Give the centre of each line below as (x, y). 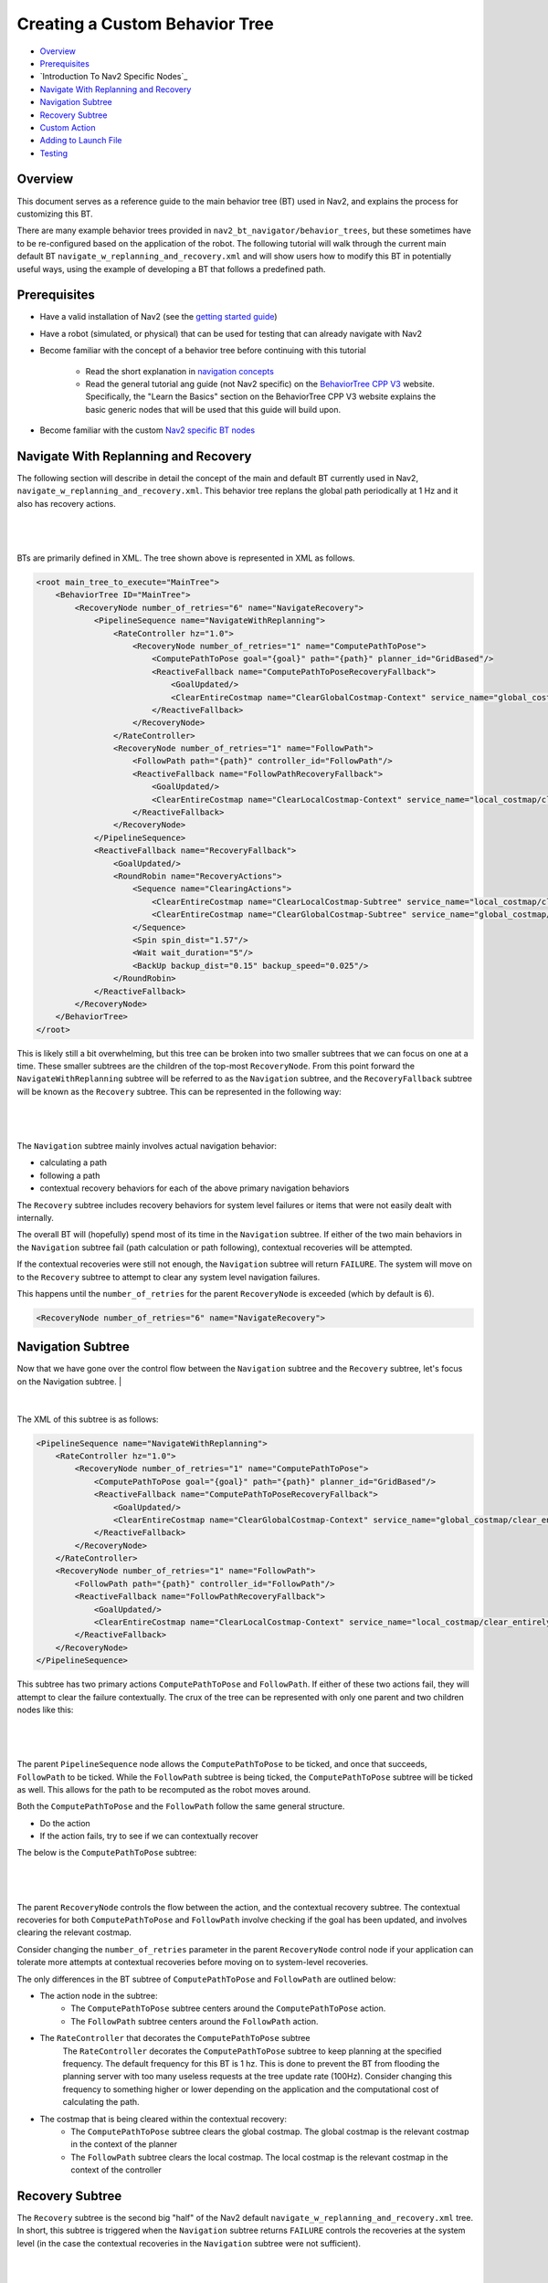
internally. (36, 1217)
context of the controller (116, 2170)
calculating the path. (101, 2102)
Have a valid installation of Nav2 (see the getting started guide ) (158, 317)
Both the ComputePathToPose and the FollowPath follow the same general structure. (181, 1806)
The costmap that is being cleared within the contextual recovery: (163, 2119)
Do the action (65, 1823)
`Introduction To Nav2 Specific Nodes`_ (114, 77)
